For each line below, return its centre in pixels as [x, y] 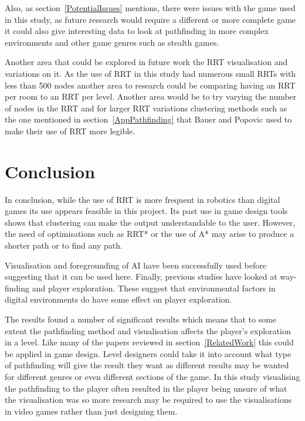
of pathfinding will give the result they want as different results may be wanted [147, 365]
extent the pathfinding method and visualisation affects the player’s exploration [148, 330]
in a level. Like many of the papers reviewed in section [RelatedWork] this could [149, 342]
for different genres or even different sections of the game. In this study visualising [152, 376]
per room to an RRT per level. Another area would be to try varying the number [151, 96]
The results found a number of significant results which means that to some [141, 319]
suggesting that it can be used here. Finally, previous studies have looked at [141, 276]
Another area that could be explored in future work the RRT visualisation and [146, 62]
